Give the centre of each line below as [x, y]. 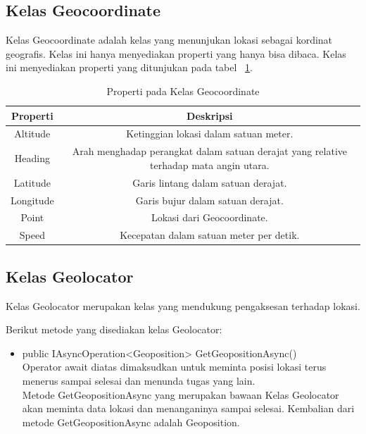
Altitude [32, 134]
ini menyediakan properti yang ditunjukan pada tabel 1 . [129, 67]
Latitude [32, 182]
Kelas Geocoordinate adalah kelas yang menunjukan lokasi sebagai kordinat [169, 40]
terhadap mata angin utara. [209, 165]
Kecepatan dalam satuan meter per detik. [210, 235]
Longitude [32, 200]
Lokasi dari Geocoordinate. [209, 217]
